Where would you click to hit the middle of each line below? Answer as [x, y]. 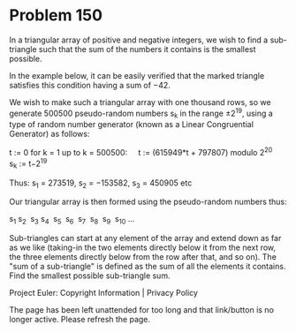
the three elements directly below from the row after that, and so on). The [143, 257]
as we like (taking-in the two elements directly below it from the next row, [143, 247]
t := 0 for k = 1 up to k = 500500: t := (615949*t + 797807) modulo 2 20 [141, 152]
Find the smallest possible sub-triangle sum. [90, 276]
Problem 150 [56, 15]
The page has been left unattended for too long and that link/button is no [141, 310]
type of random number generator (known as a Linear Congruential [132, 125]
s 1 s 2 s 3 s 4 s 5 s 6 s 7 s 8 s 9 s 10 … [72, 220]
